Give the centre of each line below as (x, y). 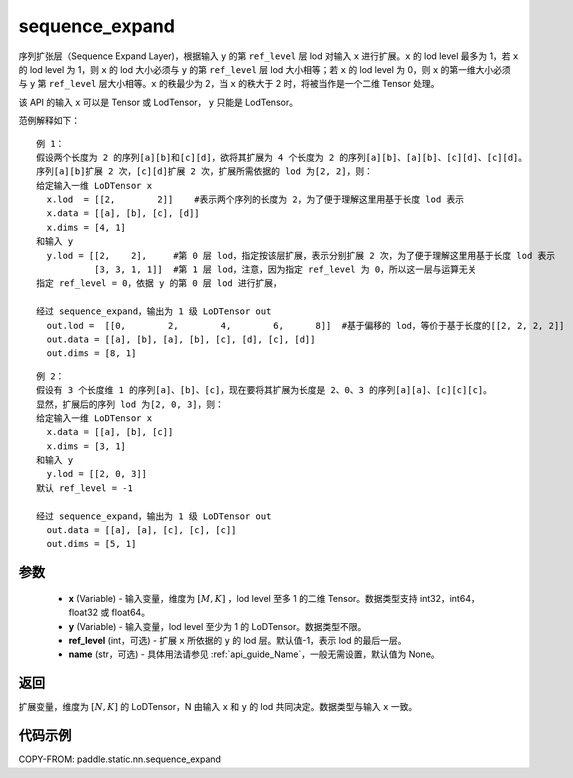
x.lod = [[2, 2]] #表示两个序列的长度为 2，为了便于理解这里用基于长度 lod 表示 (255, 199)
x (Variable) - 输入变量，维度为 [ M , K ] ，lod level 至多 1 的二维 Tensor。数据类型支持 (243, 598)
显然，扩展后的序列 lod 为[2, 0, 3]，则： (130, 404)
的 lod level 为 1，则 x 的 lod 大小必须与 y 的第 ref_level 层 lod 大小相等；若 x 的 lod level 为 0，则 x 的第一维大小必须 (265, 69)
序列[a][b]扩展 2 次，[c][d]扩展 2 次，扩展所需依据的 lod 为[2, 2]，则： (205, 171)
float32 (83, 612)
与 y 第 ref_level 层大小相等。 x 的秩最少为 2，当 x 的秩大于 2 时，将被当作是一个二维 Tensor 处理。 (229, 84)
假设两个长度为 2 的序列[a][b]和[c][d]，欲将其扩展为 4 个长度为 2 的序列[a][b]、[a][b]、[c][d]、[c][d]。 (282, 157)
